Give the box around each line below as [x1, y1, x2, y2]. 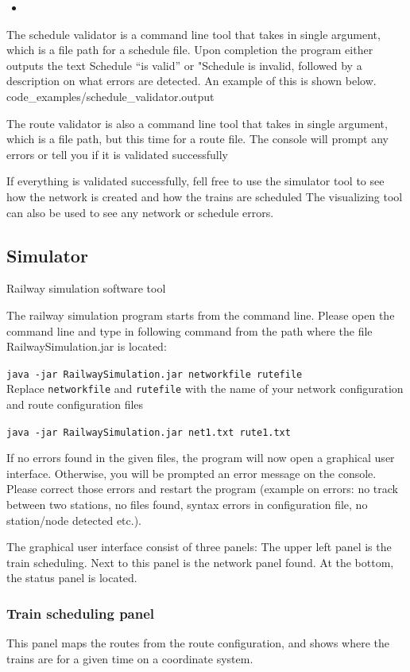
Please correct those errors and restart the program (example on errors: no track [6, 480, 398, 497]
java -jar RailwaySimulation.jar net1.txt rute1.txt [6, 426, 291, 438]
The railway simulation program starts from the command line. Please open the [6, 306, 395, 323]
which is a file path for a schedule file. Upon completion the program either [6, 41, 373, 58]
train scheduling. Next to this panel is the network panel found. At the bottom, [6, 554, 394, 570]
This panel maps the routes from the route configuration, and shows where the [6, 635, 390, 651]
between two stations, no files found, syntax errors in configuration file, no [6, 496, 368, 513]
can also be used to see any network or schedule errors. [6, 204, 274, 220]
